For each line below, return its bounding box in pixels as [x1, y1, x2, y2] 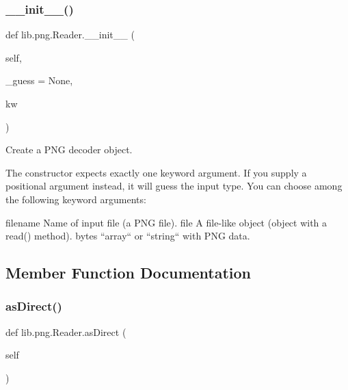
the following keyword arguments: [5, 192, 146, 206]
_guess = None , [5, 73, 73, 88]
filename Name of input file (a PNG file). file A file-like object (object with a [5, 215, 327, 229]
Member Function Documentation [5, 262, 252, 283]
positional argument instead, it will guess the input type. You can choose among [5, 179, 343, 193]
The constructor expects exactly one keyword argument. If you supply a [5, 165, 307, 179]
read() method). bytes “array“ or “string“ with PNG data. [5, 229, 250, 243]
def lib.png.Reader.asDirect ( [5, 324, 126, 339]
